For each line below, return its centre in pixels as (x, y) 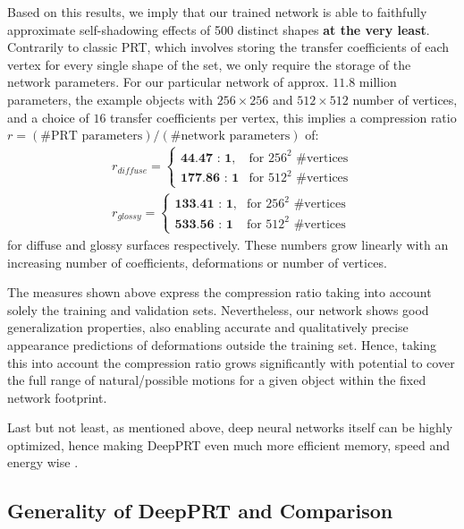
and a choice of (48, 117)
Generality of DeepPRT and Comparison (200, 511)
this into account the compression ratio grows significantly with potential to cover (231, 362)
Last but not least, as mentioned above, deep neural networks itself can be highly (230, 427)
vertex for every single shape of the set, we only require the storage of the (209, 64)
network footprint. (57, 397)
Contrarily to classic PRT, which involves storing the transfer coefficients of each (228, 47)
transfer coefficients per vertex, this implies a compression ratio (283, 117)
